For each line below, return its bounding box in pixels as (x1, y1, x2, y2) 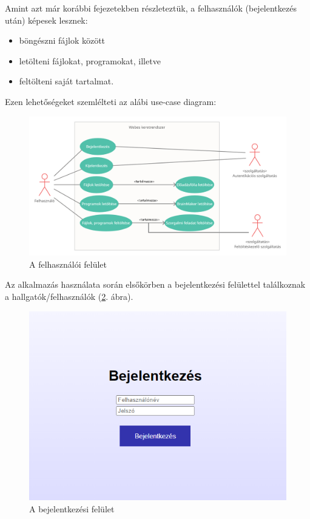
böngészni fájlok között (19, 34, 106, 47)
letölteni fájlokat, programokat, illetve (19, 54, 161, 67)
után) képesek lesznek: (5, 13, 88, 26)
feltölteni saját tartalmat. (19, 75, 114, 87)
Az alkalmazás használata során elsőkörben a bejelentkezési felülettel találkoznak (5, 278, 306, 291)
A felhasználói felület (29, 257, 107, 270)
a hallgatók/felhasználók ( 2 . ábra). (5, 290, 133, 302)
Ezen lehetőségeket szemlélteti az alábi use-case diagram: (5, 95, 217, 107)
